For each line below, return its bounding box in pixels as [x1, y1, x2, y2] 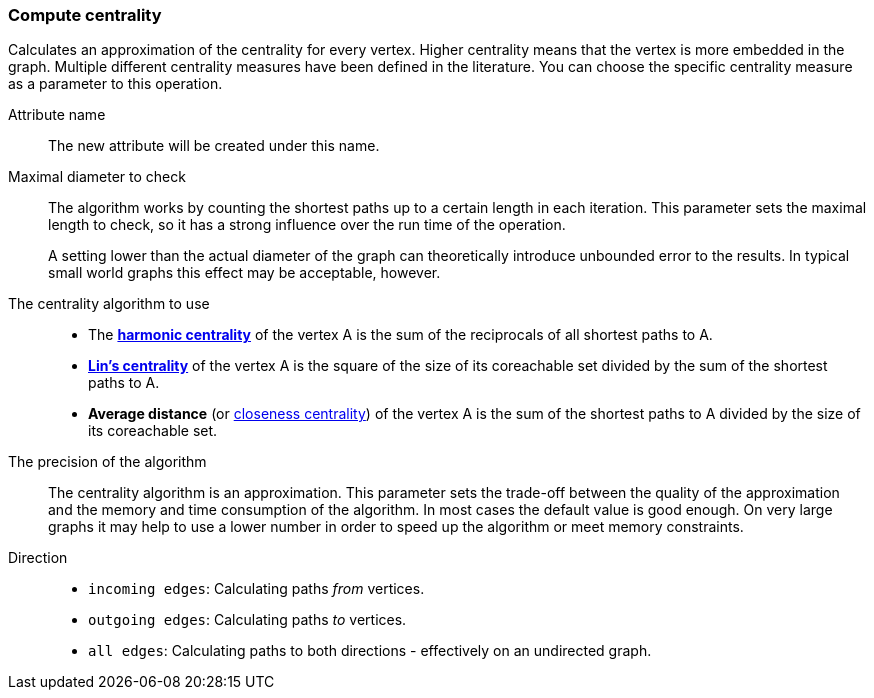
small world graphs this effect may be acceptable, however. [48, 264, 441, 282]
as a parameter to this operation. [8, 75, 223, 93]
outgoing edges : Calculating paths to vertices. [88, 611, 407, 629]
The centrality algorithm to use [8, 295, 210, 313]
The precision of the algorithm [8, 453, 207, 471]
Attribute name [8, 106, 106, 124]
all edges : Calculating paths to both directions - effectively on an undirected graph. [88, 642, 652, 660]
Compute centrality [8, 5, 162, 25]
